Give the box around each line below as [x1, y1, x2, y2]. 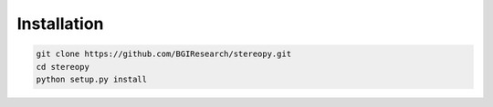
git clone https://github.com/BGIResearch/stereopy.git [36, 49, 292, 59]
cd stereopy [36, 62, 90, 72]
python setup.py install [36, 73, 148, 84]
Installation [16, 14, 104, 34]
